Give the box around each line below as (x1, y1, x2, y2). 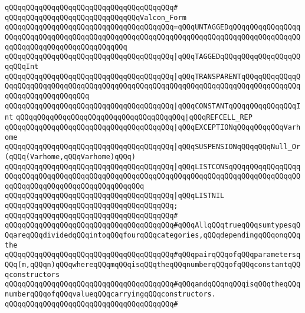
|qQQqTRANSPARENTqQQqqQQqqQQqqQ (173, 72, 301, 81)
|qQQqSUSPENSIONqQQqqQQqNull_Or (173, 143, 301, 151)
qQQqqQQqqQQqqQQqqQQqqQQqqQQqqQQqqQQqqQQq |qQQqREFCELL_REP (16, 113, 252, 122)
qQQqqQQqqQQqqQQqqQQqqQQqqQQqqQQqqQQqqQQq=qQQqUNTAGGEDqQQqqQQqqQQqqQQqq (5, 23, 301, 32)
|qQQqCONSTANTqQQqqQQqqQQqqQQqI (173, 101, 301, 110)
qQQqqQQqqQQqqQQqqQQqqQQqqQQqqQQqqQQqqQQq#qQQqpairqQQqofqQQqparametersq (5, 251, 301, 259)
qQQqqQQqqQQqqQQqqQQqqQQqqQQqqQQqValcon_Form (5, 13, 186, 22)
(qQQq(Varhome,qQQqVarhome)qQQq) (5, 152, 136, 161)
